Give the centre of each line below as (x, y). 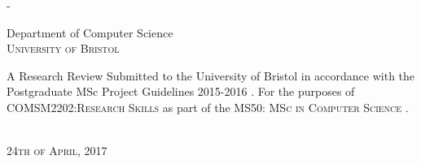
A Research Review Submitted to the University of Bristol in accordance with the (211, 75)
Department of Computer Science (90, 32)
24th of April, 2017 (57, 151)
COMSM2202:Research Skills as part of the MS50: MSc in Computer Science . (208, 107)
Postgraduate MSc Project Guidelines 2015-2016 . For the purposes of (181, 91)
